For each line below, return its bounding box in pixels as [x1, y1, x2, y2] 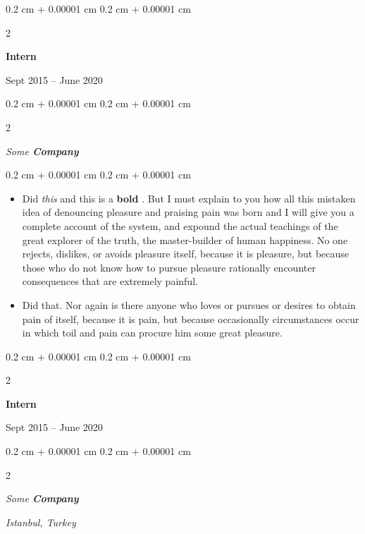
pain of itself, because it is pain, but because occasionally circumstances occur [22, 311, 359, 326]
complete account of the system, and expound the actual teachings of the [22, 218, 338, 233]
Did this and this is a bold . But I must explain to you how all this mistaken [22, 190, 356, 205]
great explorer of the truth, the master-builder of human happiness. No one [22, 232, 348, 247]
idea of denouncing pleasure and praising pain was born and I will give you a [22, 205, 354, 219]
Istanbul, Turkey [6, 514, 76, 529]
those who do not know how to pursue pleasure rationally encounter [22, 260, 316, 274]
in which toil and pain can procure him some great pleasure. [22, 325, 283, 340]
